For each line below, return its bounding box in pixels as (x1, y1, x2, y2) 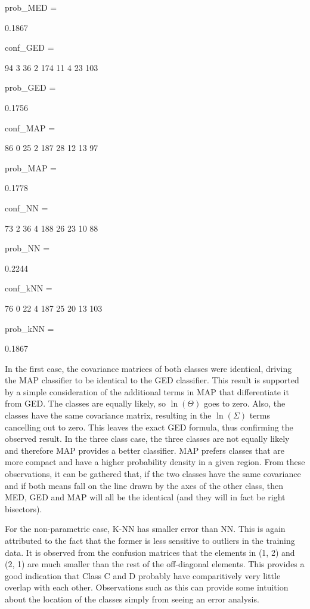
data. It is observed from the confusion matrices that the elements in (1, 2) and (5, 546, 295, 558)
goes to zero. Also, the (203, 397, 286, 410)
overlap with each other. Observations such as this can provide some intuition (5, 581, 289, 593)
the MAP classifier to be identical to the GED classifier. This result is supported (5, 374, 299, 386)
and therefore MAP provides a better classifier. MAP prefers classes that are (5, 444, 285, 456)
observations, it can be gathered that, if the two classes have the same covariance (5, 467, 301, 480)
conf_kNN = (5, 282, 52, 294)
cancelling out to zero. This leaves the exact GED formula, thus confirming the (5, 420, 293, 433)
